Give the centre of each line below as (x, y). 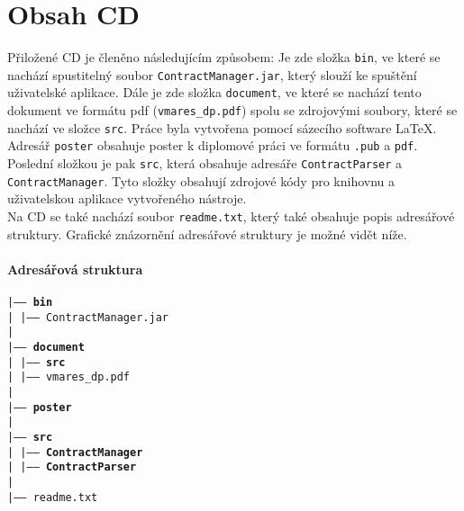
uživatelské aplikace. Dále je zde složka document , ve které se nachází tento (214, 92)
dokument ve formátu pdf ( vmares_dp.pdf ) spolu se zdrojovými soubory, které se (232, 110)
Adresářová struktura (75, 269)
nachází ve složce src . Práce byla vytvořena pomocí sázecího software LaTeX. (222, 127)
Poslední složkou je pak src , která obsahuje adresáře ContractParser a (205, 163)
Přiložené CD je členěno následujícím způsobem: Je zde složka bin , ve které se (224, 57)
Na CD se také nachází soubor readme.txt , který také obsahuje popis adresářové (231, 215)
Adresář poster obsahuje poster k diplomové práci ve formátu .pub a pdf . (213, 145)
